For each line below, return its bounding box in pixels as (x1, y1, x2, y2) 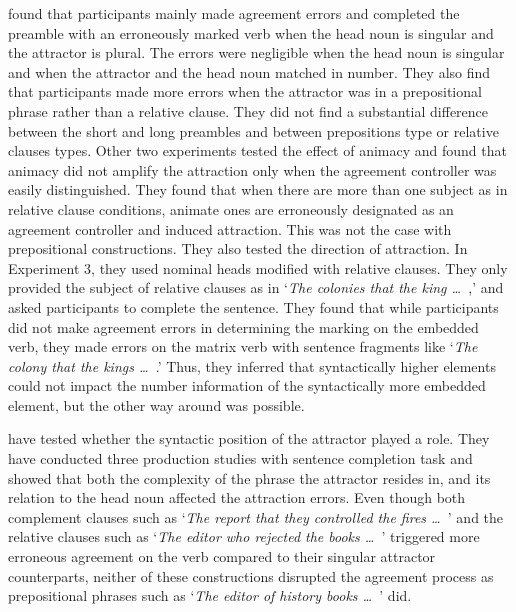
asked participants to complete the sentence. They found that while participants (8, 296, 499, 317)
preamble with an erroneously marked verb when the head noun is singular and (8, 22, 494, 43)
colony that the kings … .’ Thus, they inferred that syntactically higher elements (8, 355, 496, 376)
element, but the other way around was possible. (8, 394, 305, 415)
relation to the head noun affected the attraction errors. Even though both (8, 487, 466, 508)
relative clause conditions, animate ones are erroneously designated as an (8, 198, 454, 219)
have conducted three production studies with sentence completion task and (8, 448, 473, 469)
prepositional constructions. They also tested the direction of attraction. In (8, 238, 468, 259)
